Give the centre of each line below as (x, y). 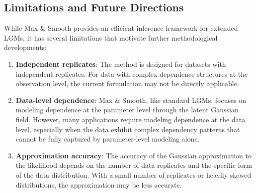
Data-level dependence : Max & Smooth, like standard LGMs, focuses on (131, 100)
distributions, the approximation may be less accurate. (99, 184)
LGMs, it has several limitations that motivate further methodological (111, 37)
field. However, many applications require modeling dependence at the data (130, 119)
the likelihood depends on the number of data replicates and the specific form (134, 165)
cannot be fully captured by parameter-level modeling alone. (108, 139)
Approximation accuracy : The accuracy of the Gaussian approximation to (133, 155)
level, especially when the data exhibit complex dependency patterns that (128, 129)
